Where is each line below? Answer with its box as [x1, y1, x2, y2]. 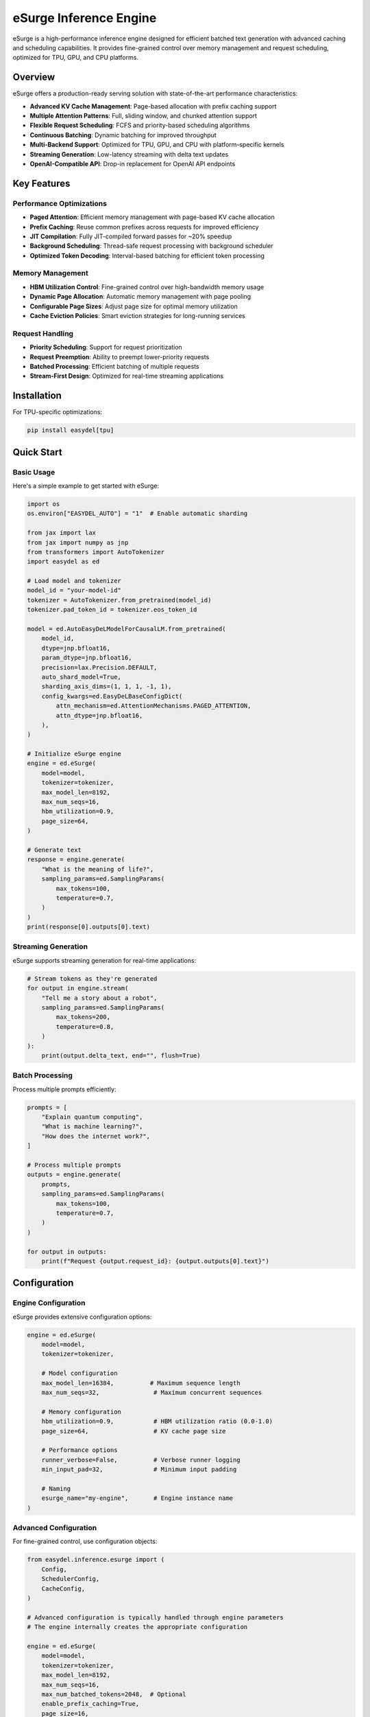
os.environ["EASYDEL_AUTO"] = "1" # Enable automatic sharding [27, 510, 248, 518]
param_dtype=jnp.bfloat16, [41, 654, 133, 662]
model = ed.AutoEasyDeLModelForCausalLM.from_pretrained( [27, 625, 226, 633]
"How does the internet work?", [41, 1132, 151, 1140]
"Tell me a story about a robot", [41, 994, 158, 1002]
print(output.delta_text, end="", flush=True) [41, 1051, 201, 1059]
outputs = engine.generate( [27, 1171, 121, 1179]
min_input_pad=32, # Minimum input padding [41, 1466, 237, 1473]
